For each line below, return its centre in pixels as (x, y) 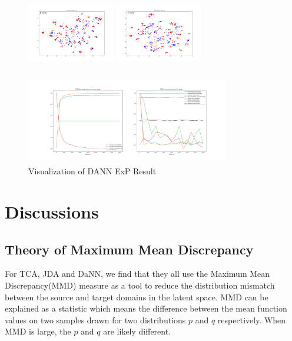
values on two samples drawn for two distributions (95, 320)
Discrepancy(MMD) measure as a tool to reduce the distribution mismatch (140, 285)
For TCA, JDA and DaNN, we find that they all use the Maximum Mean (137, 274)
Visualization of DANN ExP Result (92, 171)
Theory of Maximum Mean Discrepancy (129, 249)
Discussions (52, 211)
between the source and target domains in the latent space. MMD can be (137, 297)
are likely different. (137, 331)
